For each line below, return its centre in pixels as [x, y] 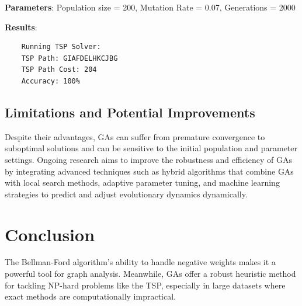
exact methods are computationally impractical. [90, 296]
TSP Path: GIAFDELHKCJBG [70, 58]
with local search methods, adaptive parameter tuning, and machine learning [142, 182]
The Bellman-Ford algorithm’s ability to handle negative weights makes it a [140, 262]
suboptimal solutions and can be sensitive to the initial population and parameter [151, 148]
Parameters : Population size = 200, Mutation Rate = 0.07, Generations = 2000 [150, 7]
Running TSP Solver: [61, 47]
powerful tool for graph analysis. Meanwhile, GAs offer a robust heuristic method [150, 274]
